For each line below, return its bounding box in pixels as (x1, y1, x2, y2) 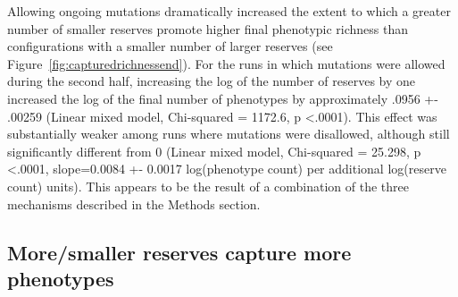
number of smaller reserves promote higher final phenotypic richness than (7, 19, 409, 38)
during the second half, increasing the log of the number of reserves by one (7, 72, 416, 90)
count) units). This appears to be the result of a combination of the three (7, 176, 409, 195)
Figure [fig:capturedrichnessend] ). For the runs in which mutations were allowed (7, 54, 446, 72)
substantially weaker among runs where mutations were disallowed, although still (7, 124, 450, 143)
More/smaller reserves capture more (7, 238, 352, 266)
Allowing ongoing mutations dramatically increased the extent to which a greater (7, 2, 451, 20)
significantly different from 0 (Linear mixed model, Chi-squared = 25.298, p (7, 141, 421, 160)
